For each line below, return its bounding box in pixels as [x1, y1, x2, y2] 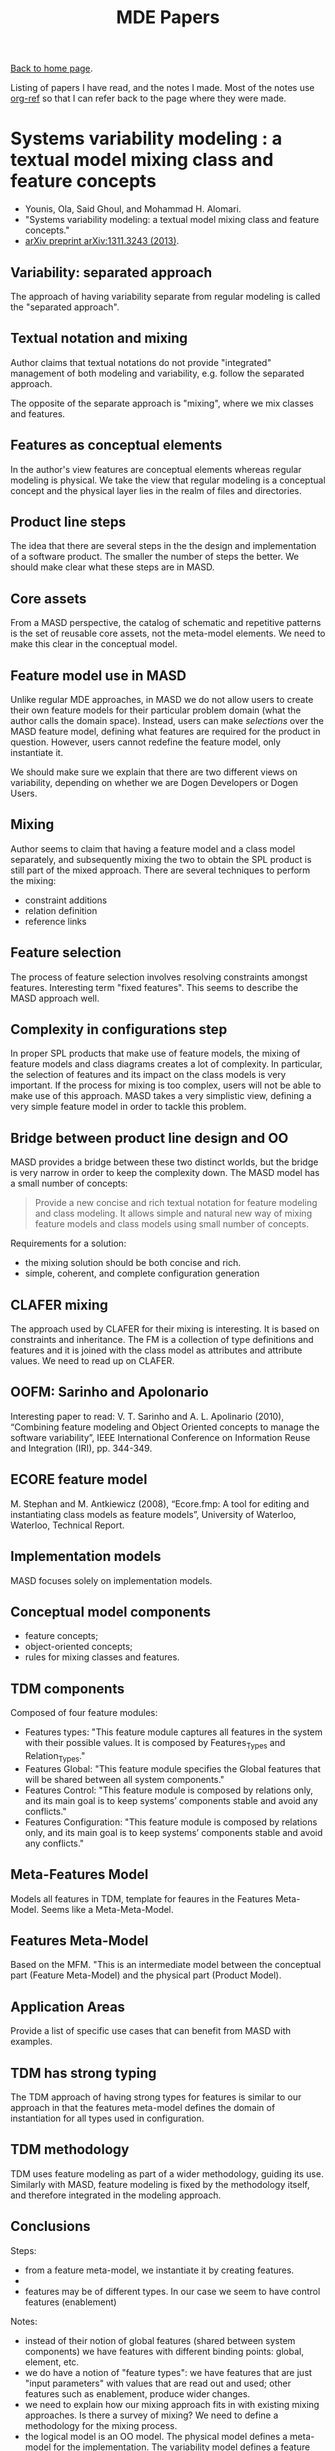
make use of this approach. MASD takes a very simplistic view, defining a [10, 1090, 312, 1102]
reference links [24, 915, 87, 927]
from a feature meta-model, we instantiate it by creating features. [24, 2264, 295, 2276]
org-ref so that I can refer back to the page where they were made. [10, 92, 287, 105]
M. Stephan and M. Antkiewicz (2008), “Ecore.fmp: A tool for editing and [10, 1497, 310, 1510]
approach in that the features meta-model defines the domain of [10, 2101, 276, 2113]
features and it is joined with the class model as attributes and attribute [10, 1344, 303, 1356]
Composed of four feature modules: [10, 1707, 158, 1719]
